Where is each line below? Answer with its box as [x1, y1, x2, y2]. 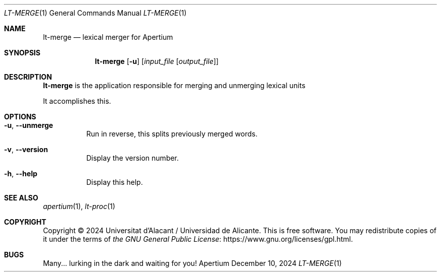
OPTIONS [4, 112, 36, 121]
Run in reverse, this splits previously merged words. [86, 129, 258, 138]
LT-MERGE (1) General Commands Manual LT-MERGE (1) [4, 9, 187, 17]
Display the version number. [86, 154, 179, 162]
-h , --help [4, 169, 38, 178]
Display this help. [86, 178, 143, 186]
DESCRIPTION [4, 73, 52, 81]
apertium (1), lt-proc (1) [43, 202, 115, 211]
